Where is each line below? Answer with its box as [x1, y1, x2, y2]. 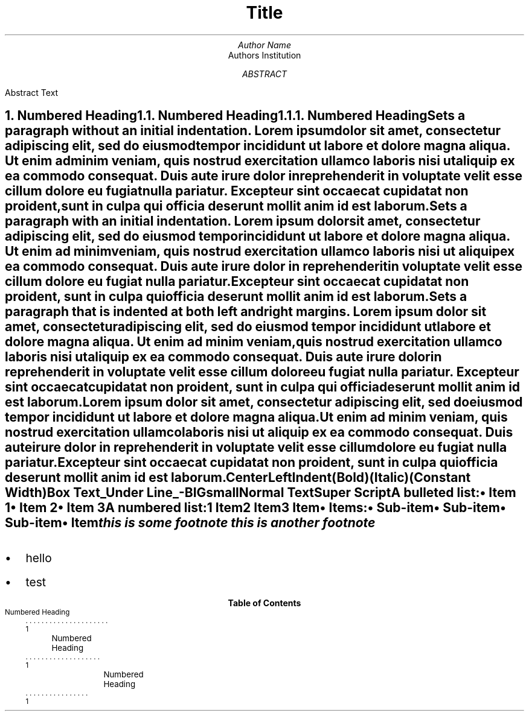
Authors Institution [228, 49, 301, 60]
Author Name [238, 39, 291, 50]
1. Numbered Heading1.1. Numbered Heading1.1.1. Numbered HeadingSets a [5, 108, 466, 124]
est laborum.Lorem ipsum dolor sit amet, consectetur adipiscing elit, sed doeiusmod [5, 394, 523, 410]
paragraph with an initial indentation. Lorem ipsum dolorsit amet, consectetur [5, 214, 481, 229]
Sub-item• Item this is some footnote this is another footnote [5, 515, 376, 531]
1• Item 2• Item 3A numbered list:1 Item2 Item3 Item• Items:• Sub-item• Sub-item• [5, 500, 506, 516]
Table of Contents [228, 597, 301, 608]
